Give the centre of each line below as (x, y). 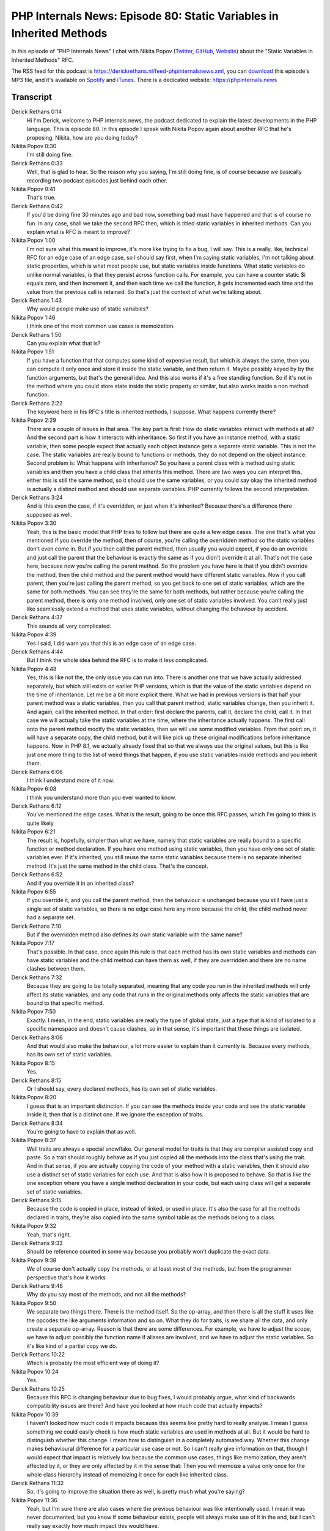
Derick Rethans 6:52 (37, 875)
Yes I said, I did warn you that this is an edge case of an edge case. (112, 643)
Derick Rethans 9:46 (37, 1285)
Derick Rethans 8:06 (37, 1037)
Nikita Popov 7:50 (34, 1012)
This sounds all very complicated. (69, 626)
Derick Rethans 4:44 (37, 652)
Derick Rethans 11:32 (38, 1483)
